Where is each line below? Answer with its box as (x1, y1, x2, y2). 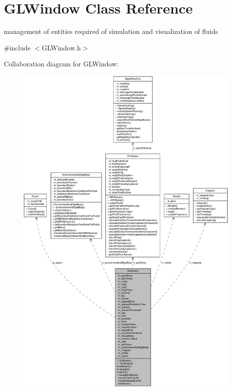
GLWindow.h (42, 42, 81, 52)
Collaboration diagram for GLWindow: (4, 59, 118, 69)
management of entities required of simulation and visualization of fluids (4, 26, 218, 36)
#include (4, 42, 31, 52)
